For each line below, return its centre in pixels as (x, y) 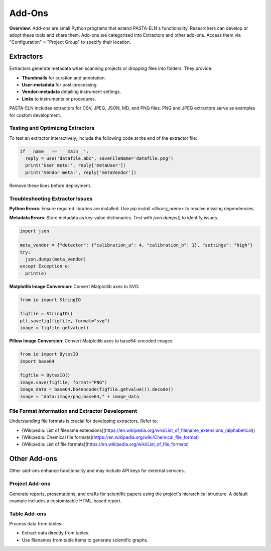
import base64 (37, 361)
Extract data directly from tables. (56, 533)
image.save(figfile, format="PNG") (63, 382)
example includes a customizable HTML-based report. (65, 501)
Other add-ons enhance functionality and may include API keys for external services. (97, 471)
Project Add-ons (30, 484)
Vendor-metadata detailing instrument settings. (72, 92)
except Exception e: (45, 266)
